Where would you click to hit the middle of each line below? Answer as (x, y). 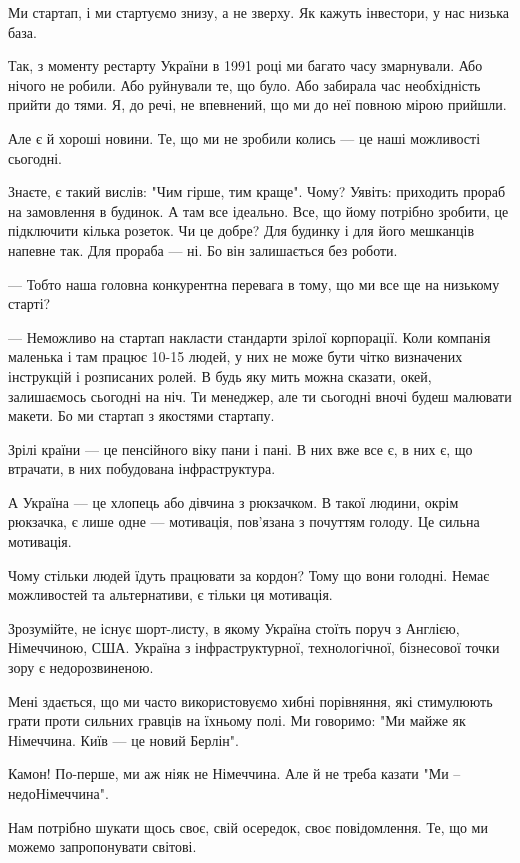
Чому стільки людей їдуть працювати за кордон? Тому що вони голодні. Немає (249, 574)
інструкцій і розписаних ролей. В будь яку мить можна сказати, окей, (220, 375)
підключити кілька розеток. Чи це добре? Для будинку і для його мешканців (241, 230)
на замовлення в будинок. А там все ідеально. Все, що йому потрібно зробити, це (258, 210)
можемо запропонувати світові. (102, 846)
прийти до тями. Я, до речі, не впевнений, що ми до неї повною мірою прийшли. (257, 104)
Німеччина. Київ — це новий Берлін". (123, 739)
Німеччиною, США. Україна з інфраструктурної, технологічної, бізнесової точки (254, 647)
